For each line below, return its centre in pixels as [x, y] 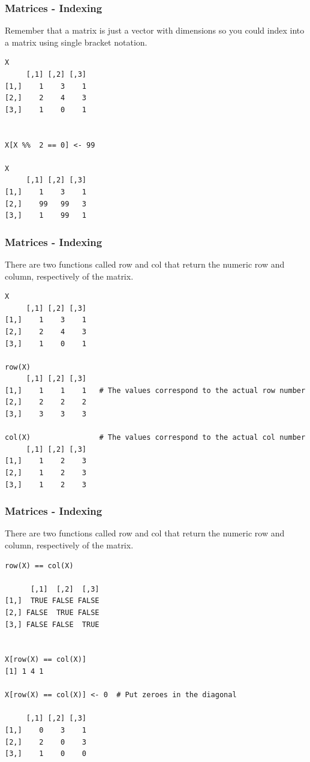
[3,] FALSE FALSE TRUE [52, 624]
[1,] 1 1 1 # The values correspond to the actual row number [155, 390]
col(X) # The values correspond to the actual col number [155, 438]
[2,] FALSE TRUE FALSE [52, 613]
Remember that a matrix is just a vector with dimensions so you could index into [155, 30]
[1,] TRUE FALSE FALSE [52, 601]
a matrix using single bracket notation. [76, 42]
